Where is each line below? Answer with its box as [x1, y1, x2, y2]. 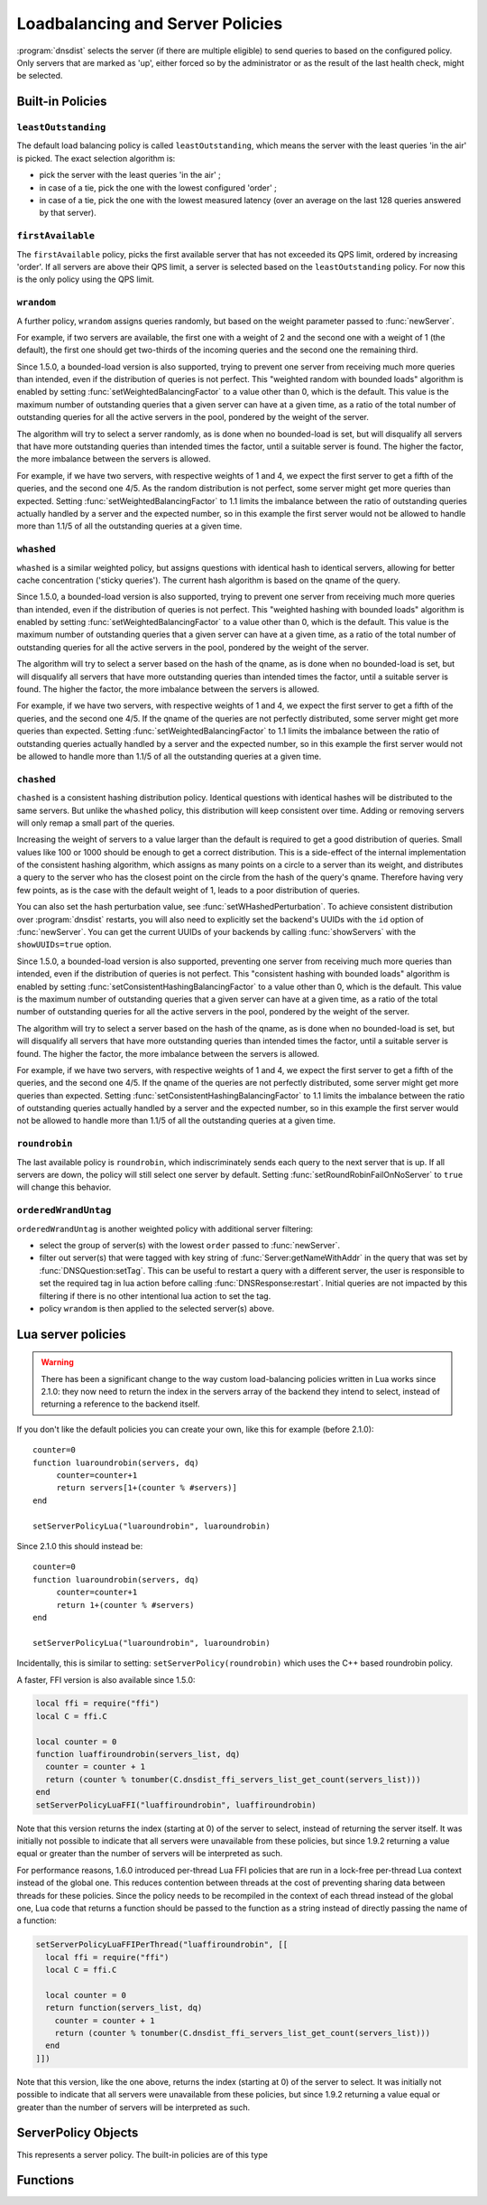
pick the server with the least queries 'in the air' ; [39, 170, 221, 181]
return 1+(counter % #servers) [56, 1600, 195, 1610]
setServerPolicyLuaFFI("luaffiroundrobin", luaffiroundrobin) [35, 1799, 317, 1810]
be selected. [16, 70, 63, 81]
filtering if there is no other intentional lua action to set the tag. [39, 1290, 271, 1301]
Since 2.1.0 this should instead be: [16, 1540, 143, 1551]
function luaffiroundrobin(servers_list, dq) [35, 1749, 241, 1760]
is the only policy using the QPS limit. [16, 274, 155, 285]
